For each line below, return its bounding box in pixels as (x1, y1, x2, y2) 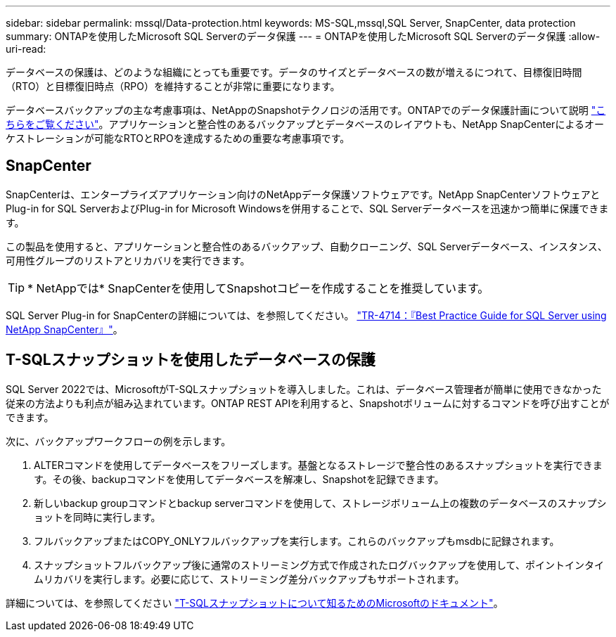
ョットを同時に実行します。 (34, 510, 161, 523)
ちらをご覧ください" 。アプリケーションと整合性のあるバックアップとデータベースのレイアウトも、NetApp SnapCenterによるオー (6, 118, 604, 130)
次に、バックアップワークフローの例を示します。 (6, 435, 231, 447)
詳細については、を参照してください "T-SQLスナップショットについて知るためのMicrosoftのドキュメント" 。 (6, 596, 503, 609)
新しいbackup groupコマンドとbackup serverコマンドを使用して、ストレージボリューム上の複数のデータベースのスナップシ (34, 496, 607, 509)
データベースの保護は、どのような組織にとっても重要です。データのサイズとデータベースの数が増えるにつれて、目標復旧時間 (6, 66, 582, 78)
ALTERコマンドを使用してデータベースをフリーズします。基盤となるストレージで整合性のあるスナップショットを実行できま (34, 458, 603, 471)
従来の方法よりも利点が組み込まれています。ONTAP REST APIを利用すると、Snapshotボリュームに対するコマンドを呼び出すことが (6, 397, 610, 409)
